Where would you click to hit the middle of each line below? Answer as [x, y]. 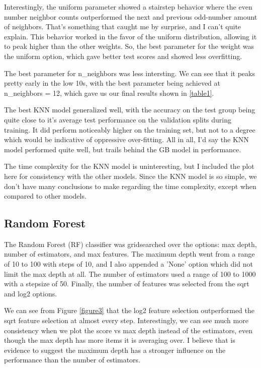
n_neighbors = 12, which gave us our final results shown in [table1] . [109, 93]
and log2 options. [31, 293]
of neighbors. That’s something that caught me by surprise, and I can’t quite [123, 26]
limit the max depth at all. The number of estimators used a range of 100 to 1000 [130, 273]
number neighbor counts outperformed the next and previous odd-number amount [131, 16]
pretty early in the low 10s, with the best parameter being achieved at [112, 83]
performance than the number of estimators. [72, 360]
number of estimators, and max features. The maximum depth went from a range [129, 254]
